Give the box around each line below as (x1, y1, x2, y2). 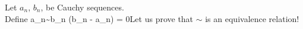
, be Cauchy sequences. (40, 1, 124, 13)
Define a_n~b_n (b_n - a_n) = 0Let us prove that (5, 12, 194, 24)
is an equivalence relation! (205, 12, 299, 24)
